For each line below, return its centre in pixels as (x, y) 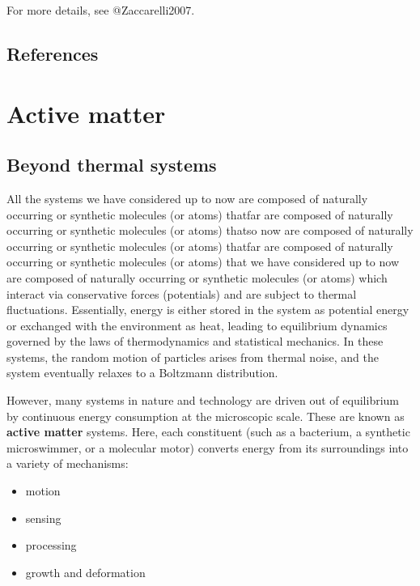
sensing (43, 518)
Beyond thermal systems (112, 165)
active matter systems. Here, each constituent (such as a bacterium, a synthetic (208, 432)
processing (51, 545)
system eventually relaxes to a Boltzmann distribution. (142, 373)
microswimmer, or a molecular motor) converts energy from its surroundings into (208, 447)
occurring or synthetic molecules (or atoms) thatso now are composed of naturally (210, 230)
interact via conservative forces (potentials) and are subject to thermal (182, 293)
